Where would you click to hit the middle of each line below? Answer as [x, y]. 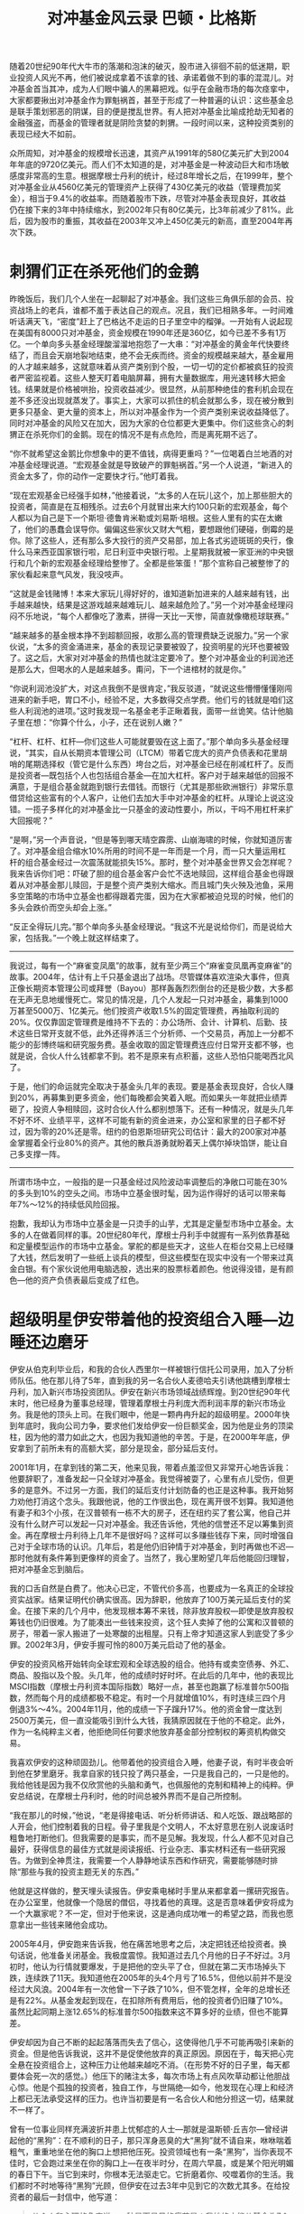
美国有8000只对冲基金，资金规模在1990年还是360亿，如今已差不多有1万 [152, 333]
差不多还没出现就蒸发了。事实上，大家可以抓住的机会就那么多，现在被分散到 [152, 401]
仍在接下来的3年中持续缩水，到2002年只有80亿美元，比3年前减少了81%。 [147, 210]
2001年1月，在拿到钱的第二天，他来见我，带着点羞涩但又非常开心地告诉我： [150, 1468]
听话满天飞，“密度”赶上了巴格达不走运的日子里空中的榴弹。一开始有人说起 [147, 322]
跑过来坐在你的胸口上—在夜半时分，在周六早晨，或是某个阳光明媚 [171, 2163]
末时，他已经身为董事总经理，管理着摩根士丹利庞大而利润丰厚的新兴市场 [143, 1403]
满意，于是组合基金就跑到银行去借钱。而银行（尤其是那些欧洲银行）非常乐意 [152, 787]
